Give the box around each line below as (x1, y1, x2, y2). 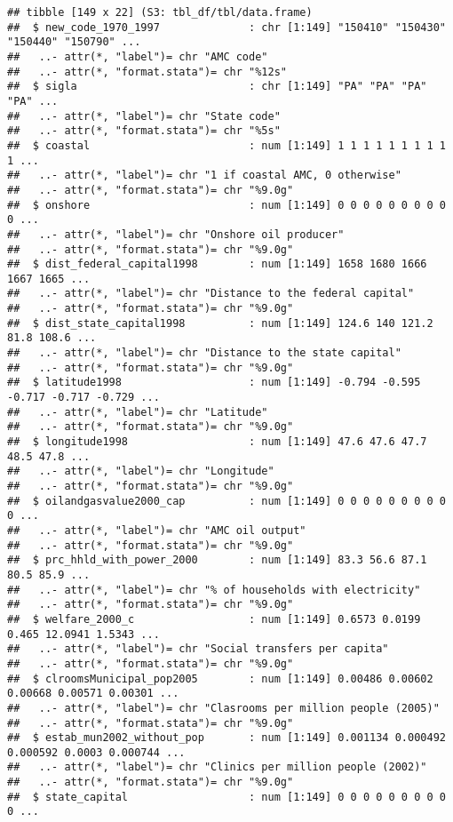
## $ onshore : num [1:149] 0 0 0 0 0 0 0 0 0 (7, 198, 446, 211)
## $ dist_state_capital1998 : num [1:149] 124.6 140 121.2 (7, 316, 433, 330)
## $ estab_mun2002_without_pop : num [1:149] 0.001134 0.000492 (7, 731, 446, 745)
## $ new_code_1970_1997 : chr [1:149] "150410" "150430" (7, 20, 446, 34)
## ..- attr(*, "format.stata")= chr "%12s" (7, 65, 287, 78)
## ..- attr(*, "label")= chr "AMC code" (7, 50, 268, 63)
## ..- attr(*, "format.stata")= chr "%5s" (7, 124, 281, 138)
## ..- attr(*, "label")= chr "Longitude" (7, 465, 274, 478)
